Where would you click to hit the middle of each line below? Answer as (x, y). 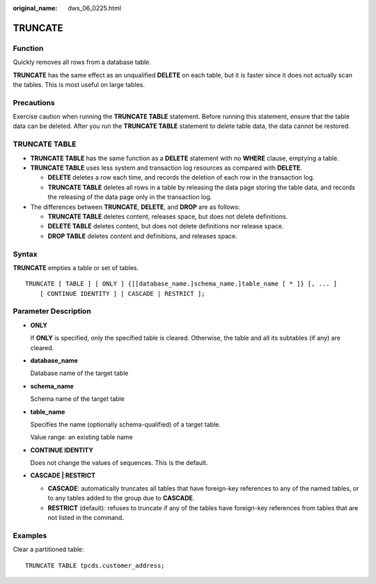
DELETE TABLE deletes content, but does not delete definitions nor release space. (166, 226)
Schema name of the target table (77, 399)
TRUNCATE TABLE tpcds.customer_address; (95, 565)
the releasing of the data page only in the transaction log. (130, 197)
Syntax (25, 254)
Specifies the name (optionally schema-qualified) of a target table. (125, 424)
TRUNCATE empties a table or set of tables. (76, 267)
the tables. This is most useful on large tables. (79, 84)
